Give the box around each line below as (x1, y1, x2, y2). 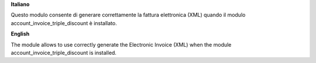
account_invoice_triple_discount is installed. (11, 49, 117, 56)
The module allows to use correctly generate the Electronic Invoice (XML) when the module (11, 41, 232, 48)
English (11, 30, 30, 37)
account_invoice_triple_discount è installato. (11, 19, 117, 26)
